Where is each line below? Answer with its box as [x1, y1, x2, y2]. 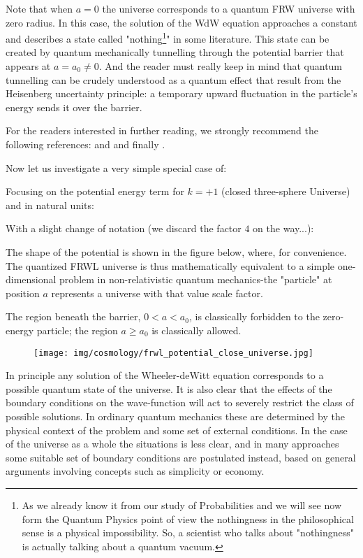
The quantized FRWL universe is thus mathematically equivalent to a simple [6, 258, 335, 273]
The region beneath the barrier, [6, 309, 141, 324]
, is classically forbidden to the [188, 309, 320, 324]
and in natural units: [6, 197, 94, 212]
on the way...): [253, 221, 314, 236]
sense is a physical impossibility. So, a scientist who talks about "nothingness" [22, 525, 355, 540]
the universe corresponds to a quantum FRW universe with [102, 1, 355, 15]
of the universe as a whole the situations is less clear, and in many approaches [6, 436, 339, 451]
